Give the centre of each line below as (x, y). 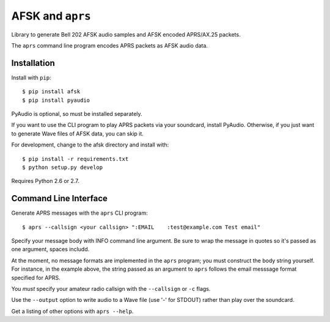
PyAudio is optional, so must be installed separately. (77, 114)
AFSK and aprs (51, 16)
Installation (33, 63)
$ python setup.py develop (63, 167)
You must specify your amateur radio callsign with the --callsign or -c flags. (111, 289)
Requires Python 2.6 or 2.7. (45, 181)
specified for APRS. (36, 277)
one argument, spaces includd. (50, 249)
